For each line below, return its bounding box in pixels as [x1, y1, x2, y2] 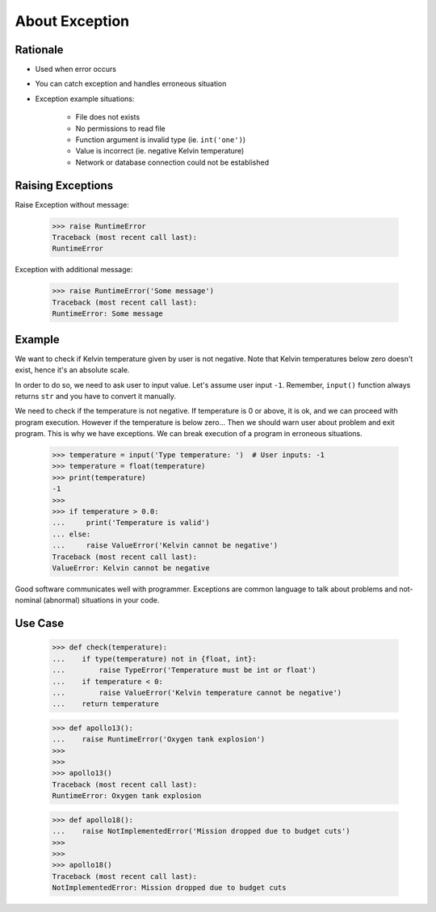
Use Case [15, 616, 65, 630]
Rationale [15, 43, 64, 57]
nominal [15, 595, 42, 605]
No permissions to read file [75, 124, 166, 133]
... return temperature [52, 700, 159, 708]
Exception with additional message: [15, 265, 133, 275]
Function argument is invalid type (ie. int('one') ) [75, 135, 246, 145]
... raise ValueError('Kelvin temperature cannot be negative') [52, 687, 342, 697]
